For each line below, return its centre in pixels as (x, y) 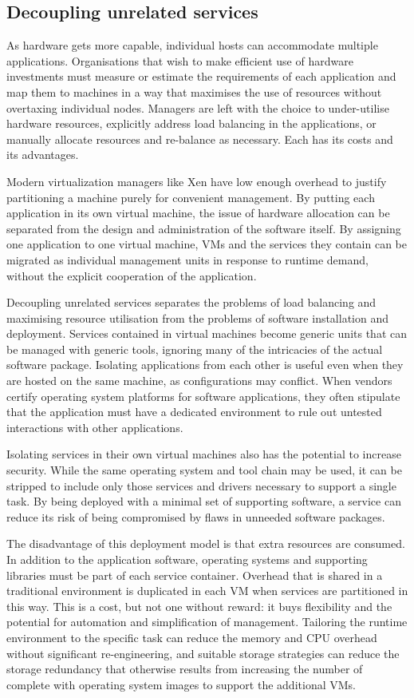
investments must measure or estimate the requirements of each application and (201, 76)
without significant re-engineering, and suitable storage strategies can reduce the (203, 653)
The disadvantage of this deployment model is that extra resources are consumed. (206, 543)
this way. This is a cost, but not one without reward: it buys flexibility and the (199, 606)
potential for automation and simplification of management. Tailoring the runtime (207, 622)
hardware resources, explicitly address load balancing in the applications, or (191, 123)
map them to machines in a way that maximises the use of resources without (194, 91)
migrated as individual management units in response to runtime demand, (187, 259)
